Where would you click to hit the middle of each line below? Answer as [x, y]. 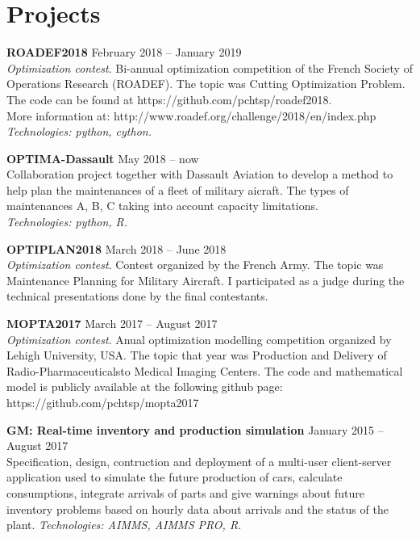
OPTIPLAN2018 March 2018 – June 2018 [116, 248]
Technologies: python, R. [67, 222]
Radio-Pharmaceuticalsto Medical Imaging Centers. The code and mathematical [205, 370]
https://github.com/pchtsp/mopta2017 [103, 402]
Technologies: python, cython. [79, 131]
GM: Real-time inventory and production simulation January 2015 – [195, 429]
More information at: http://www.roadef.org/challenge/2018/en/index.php [191, 115]
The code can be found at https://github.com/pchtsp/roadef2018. [169, 99]
